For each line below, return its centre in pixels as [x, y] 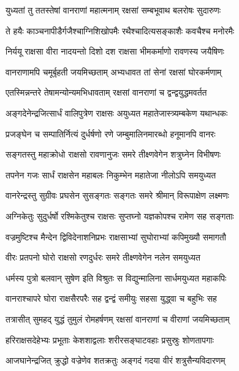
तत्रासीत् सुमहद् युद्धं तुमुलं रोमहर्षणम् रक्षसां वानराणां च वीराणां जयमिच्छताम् [118, 319]
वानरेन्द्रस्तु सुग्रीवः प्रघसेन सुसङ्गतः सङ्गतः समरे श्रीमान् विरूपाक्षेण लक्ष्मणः [117, 195]
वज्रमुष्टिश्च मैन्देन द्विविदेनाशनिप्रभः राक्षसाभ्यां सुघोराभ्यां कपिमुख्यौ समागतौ [116, 236]
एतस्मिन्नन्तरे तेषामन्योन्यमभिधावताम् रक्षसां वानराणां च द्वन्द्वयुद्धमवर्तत [106, 92]
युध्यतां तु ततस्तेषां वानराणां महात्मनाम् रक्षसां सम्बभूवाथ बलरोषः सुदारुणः [113, 10]
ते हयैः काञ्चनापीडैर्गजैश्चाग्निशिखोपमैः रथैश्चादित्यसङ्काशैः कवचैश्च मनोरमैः [120, 30]
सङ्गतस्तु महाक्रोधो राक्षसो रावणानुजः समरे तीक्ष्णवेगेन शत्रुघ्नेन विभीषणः [113, 154]
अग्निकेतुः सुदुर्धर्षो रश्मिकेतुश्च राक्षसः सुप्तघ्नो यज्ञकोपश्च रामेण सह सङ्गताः [120, 216]
